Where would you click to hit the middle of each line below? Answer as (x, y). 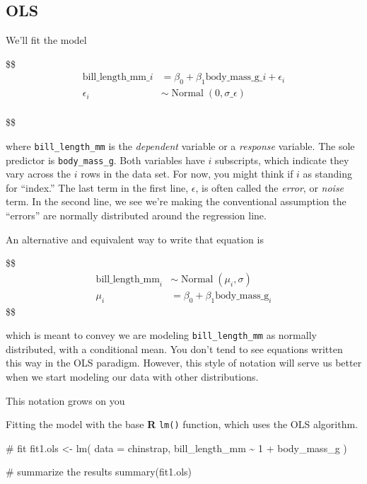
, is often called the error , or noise (270, 187)
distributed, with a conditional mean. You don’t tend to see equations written (174, 348)
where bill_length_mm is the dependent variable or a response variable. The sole (180, 145)
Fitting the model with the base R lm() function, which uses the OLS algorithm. (182, 424)
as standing (327, 174)
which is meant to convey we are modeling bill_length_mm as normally (161, 335)
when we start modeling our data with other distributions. (132, 377)
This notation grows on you (65, 400)
